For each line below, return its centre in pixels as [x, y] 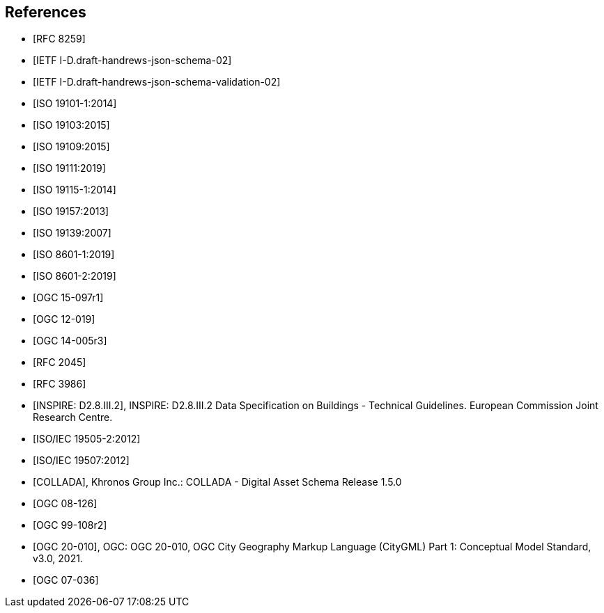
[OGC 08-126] [65, 504]
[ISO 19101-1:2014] [75, 104]
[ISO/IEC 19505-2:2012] [87, 439]
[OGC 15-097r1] [68, 298]
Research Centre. [73, 417]
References [46, 12]
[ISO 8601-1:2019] [74, 255]
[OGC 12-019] [64, 319]
